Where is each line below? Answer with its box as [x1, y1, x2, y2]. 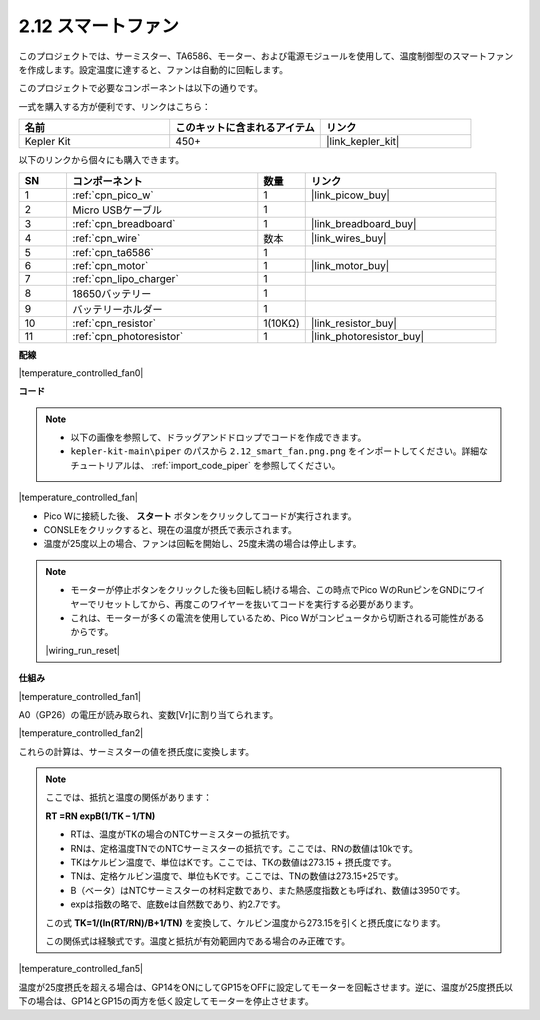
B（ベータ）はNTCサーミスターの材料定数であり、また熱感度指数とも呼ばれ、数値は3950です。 [70, 884, 466, 896]
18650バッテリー [72, 286, 152, 300]
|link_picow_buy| [310, 188, 390, 202]
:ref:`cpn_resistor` [72, 316, 157, 330]
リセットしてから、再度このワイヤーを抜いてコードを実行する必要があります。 [96, 598, 419, 610]
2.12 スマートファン [18, 15, 179, 37]
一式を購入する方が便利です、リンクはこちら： [18, 100, 211, 112]
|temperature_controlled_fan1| [18, 690, 142, 702]
